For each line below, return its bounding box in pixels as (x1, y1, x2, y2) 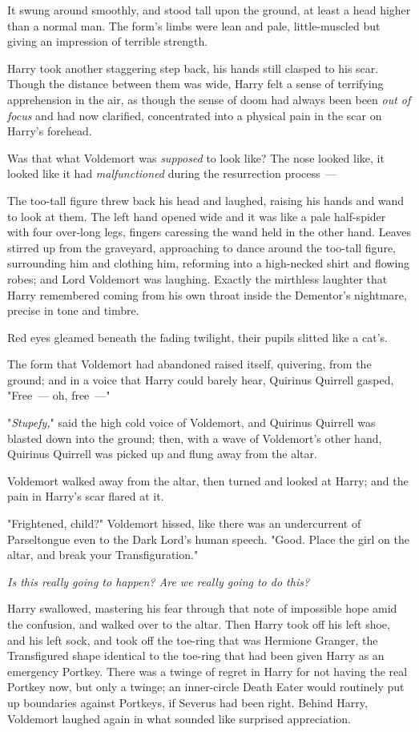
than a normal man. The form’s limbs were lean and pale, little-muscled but (7, 17, 381, 34)
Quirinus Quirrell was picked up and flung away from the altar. (7, 445, 317, 462)
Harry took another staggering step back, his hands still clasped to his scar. (7, 59, 379, 76)
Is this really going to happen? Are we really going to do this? (7, 573, 310, 589)
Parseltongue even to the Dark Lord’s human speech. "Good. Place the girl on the (7, 530, 409, 547)
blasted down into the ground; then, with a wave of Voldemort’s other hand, (7, 429, 382, 446)
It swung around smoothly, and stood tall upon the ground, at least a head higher (7, 2, 411, 18)
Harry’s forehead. (7, 123, 92, 139)
